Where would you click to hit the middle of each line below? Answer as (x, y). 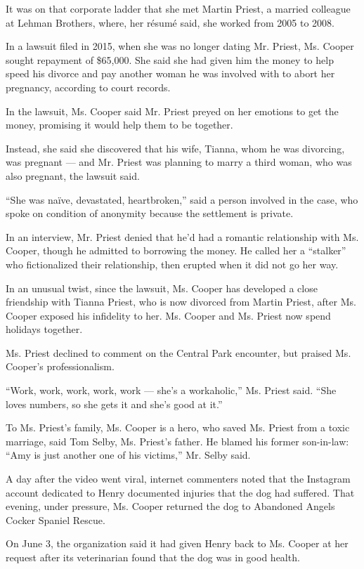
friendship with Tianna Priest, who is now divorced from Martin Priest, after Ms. (181, 302)
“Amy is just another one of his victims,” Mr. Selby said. (128, 455)
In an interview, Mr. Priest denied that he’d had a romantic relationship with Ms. (182, 236)
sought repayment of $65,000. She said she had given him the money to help (170, 59)
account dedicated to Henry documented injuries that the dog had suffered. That (180, 492)
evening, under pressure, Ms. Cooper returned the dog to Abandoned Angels (170, 506)
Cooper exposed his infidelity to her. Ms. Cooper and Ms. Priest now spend (168, 315)
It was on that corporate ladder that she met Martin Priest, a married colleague (178, 8)
